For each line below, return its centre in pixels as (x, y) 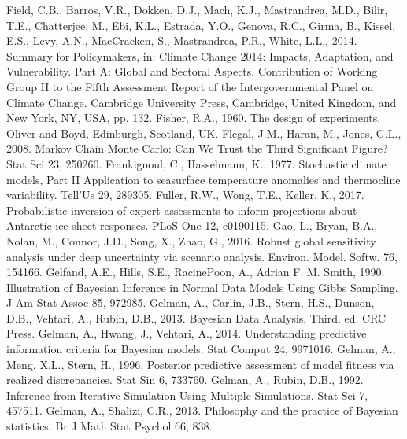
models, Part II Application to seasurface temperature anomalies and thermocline (203, 179)
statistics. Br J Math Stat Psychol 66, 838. (109, 426)
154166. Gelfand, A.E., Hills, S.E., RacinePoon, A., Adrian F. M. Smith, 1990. (196, 272)
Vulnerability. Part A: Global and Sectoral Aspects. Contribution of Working (192, 71)
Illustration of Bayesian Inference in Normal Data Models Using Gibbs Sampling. (202, 287)
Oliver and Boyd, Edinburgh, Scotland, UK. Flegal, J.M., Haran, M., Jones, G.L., (204, 133)
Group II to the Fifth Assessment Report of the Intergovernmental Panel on (190, 86)
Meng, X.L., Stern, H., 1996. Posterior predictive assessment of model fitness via (200, 364)
